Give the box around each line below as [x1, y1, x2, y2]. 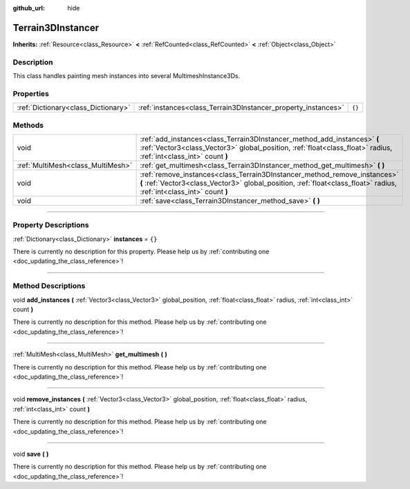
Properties [12, 88, 50, 98]
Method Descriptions [12, 281, 86, 291]
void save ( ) [12, 450, 49, 458]
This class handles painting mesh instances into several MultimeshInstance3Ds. [12, 72, 241, 80]
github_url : [12, 4, 45, 12]
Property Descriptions [12, 220, 89, 230]
